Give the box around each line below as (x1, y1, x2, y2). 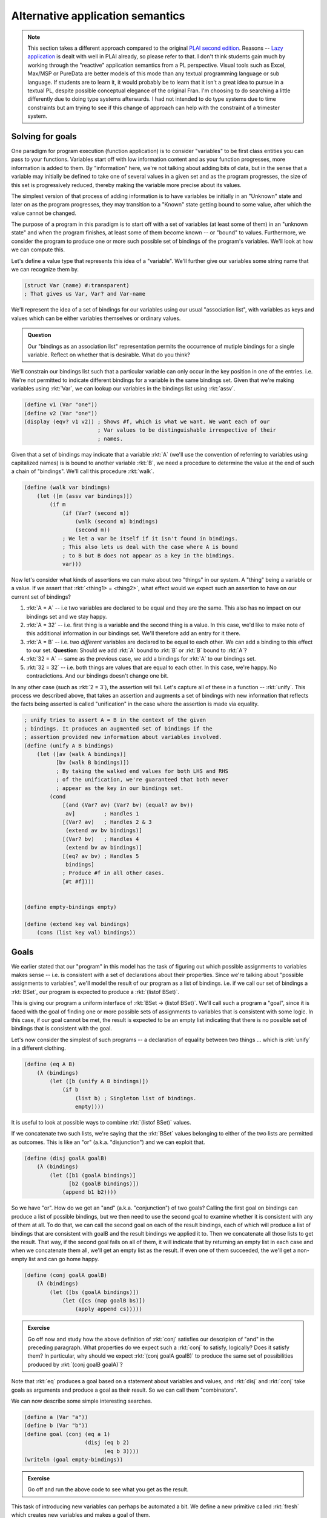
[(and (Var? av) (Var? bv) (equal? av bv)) (62, 802, 194, 809)
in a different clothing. (11, 1044, 66, 1052)
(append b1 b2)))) (62, 1189, 117, 1196)
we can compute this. (11, 246, 65, 253)
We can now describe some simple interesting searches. (11, 1397, 153, 1405)
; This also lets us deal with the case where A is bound (62, 543, 239, 551)
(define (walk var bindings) (24, 484, 111, 491)
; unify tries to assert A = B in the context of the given (24, 716, 206, 724)
